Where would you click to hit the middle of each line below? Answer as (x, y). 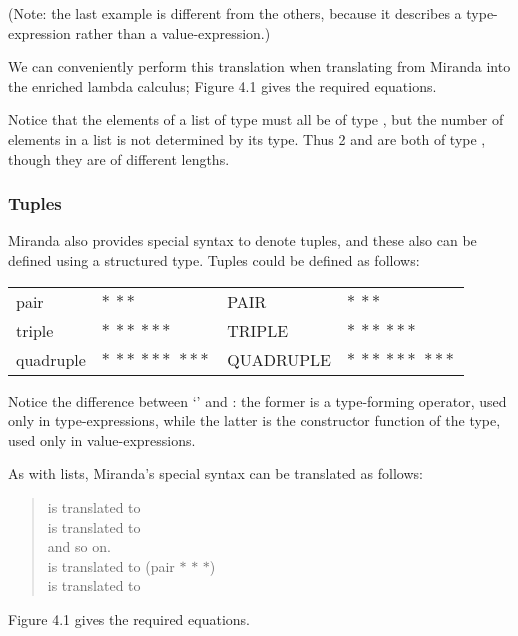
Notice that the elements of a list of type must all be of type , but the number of (256, 119)
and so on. (79, 546)
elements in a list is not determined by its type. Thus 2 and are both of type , (247, 138)
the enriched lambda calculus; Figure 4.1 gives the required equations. (222, 85)
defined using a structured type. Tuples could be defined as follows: (214, 259)
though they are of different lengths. (119, 158)
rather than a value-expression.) (173, 32)
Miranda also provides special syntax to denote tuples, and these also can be (242, 240)
